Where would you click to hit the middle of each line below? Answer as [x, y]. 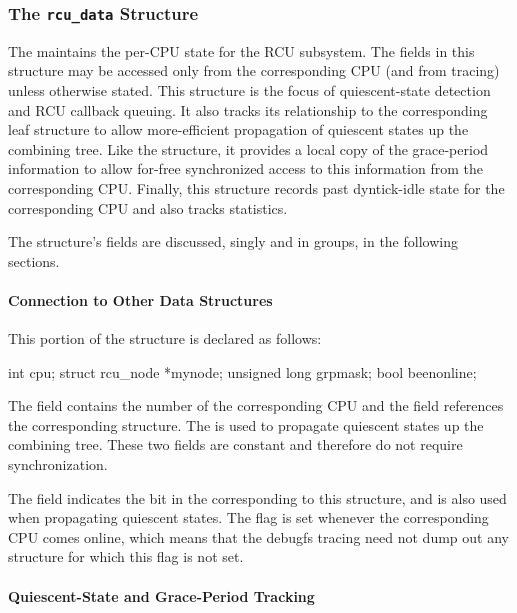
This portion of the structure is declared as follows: [165, 338]
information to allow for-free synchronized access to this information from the [245, 168]
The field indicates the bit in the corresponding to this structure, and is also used [257, 497]
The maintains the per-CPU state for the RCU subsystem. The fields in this [241, 50]
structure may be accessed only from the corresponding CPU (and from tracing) [254, 70]
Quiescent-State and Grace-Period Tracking [161, 595]
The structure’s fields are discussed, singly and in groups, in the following [233, 241]
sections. [34, 260]
